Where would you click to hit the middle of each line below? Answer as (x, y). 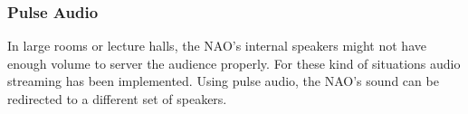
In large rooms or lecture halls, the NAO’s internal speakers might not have (217, 46)
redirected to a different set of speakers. (117, 99)
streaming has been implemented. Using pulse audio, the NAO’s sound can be (223, 81)
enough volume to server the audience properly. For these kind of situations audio (234, 63)
